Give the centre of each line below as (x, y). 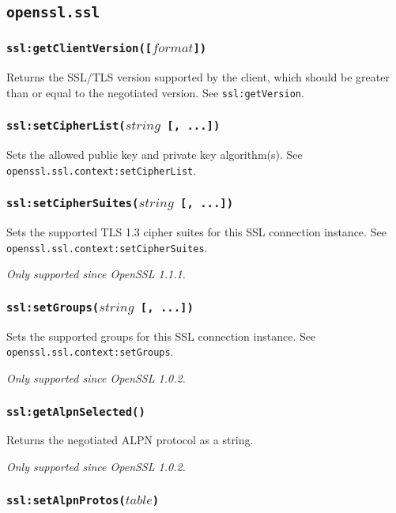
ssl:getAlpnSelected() (76, 411)
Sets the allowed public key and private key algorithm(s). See (155, 155)
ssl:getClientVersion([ (79, 49)
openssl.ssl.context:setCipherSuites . (107, 247)
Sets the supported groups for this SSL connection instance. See (161, 336)
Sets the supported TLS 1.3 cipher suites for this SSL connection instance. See (196, 232)
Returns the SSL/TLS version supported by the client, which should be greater (198, 77)
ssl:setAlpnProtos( (66, 500)
